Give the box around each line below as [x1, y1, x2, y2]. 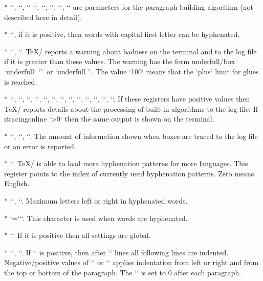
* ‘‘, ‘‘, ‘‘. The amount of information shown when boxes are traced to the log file [4, 130, 258, 141]
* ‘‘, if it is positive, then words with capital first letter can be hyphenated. [4, 29, 240, 39]
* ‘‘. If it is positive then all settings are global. [4, 230, 151, 240]
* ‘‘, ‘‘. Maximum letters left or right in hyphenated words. [4, 195, 188, 206]
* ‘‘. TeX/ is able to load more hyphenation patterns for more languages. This [4, 158, 248, 169]
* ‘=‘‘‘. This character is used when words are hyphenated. [4, 212, 188, 223]
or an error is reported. [4, 140, 76, 151]
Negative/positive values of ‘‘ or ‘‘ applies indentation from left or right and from [4, 257, 259, 268]
